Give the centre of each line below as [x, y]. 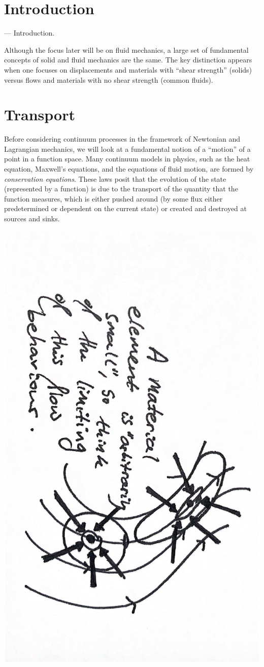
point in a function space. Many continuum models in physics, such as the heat [127, 159]
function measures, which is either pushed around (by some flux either [113, 198]
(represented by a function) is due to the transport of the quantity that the [121, 189]
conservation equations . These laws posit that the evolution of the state [115, 178]
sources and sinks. [32, 218]
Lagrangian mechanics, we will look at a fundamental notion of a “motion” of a [127, 148]
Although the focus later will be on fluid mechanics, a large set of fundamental [126, 49]
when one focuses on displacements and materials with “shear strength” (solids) [128, 69]
